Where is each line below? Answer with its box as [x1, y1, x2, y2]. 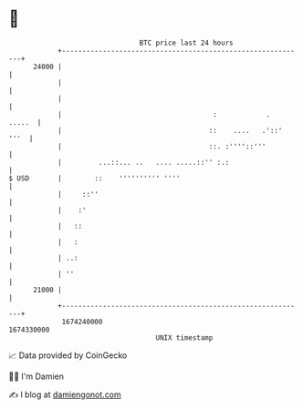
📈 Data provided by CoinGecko [8, 350, 128, 361]
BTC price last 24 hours [139, 38, 234, 47]
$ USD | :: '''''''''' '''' [8, 173, 181, 183]
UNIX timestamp [155, 332, 214, 343]
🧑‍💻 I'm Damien [8, 371, 65, 382]
